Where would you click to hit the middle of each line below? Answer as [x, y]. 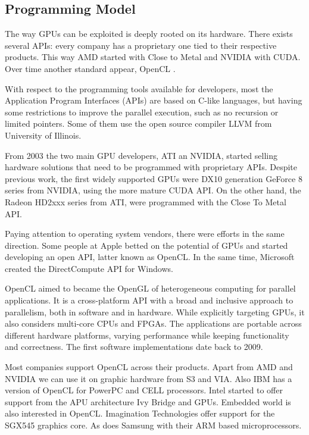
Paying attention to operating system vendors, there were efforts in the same [145, 234]
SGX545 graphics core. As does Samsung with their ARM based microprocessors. [153, 425]
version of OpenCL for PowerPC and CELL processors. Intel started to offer [144, 390]
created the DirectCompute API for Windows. [89, 268]
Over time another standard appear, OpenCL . [90, 68]
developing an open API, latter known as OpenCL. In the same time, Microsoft [150, 257]
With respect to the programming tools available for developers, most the [139, 88]
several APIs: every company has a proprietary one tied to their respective [141, 45]
